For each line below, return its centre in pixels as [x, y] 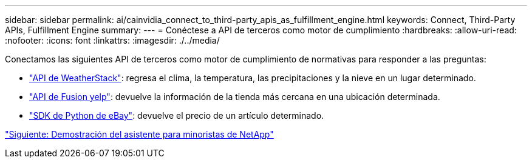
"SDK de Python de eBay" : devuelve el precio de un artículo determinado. [177, 115]
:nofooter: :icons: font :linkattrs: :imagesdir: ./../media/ [112, 40]
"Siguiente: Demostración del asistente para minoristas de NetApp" [139, 134]
